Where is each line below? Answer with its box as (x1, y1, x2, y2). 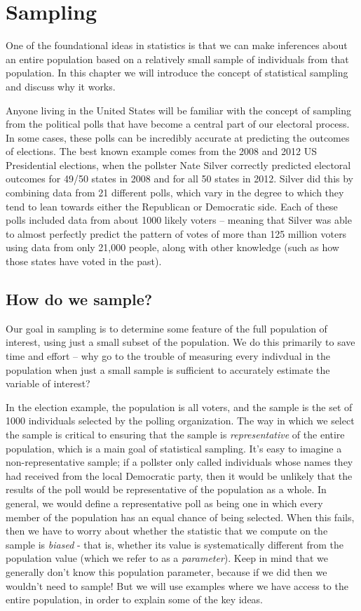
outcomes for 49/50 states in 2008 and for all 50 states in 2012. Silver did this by (6, 171, 354, 186)
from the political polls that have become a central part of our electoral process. (6, 116, 350, 131)
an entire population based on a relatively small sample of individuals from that (6, 51, 349, 66)
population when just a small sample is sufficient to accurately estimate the (6, 362, 330, 377)
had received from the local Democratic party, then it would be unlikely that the (6, 468, 353, 483)
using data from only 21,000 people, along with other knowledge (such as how (6, 240, 339, 255)
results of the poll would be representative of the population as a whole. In (6, 482, 327, 497)
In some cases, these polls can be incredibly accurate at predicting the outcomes (6, 130, 350, 145)
